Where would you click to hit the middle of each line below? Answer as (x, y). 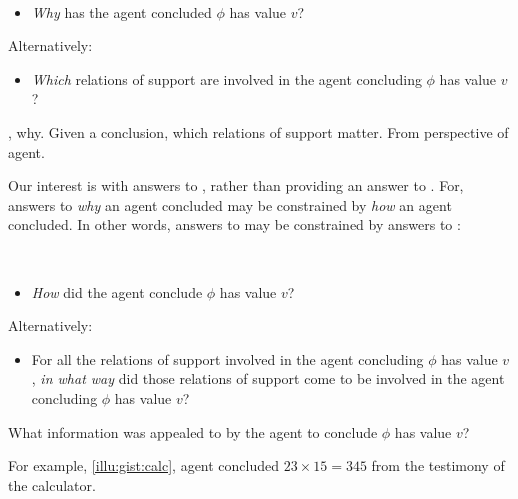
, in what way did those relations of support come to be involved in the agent (268, 378)
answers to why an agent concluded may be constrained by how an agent (230, 204)
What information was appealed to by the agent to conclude (193, 431)
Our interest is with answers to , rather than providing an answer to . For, (236, 185)
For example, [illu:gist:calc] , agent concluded (144, 465)
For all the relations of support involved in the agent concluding (227, 358)
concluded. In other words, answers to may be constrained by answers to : (234, 224)
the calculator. (52, 484)
